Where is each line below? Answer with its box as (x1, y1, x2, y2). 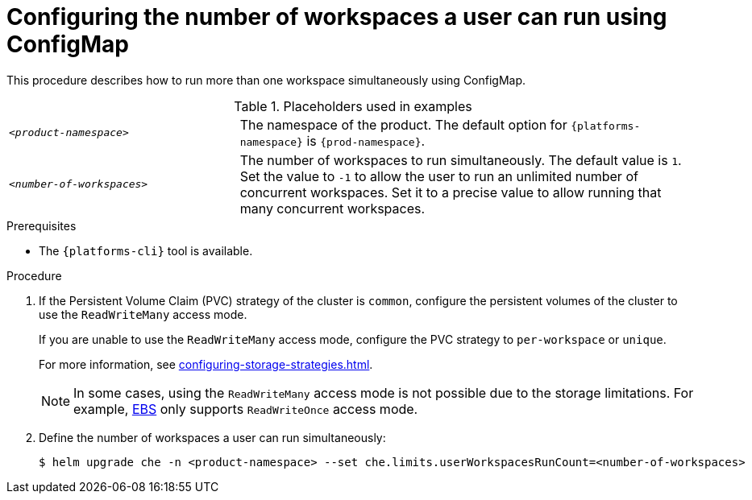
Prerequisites (6, 218, 77, 233)
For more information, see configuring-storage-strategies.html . (39, 357, 373, 371)
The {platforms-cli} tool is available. (39, 243, 253, 258)
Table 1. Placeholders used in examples (234, 97, 472, 114)
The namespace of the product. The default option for (239, 116, 567, 133)
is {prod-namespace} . (306, 132, 426, 149)
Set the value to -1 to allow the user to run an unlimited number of (239, 167, 638, 184)
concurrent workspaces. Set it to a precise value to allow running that (239, 184, 662, 200)
